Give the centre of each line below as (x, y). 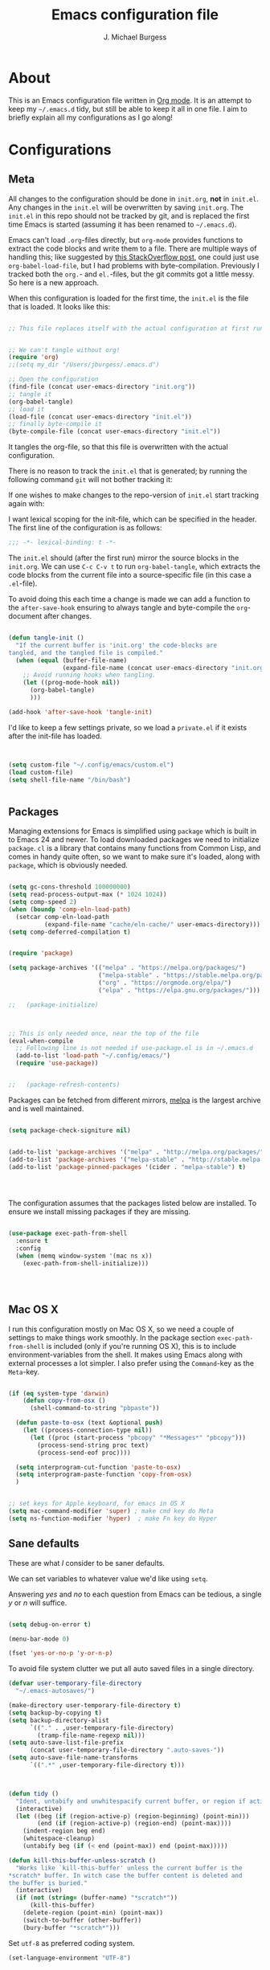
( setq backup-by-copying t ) (55, 1713)
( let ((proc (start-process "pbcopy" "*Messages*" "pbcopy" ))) (138, 1437)
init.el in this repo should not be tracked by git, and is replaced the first (129, 215)
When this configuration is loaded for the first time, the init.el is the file (129, 298)
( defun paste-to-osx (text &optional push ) (89, 1423)
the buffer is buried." (48, 1883)
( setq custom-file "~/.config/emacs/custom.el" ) (91, 765)
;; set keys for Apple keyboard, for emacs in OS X (96, 1504)
